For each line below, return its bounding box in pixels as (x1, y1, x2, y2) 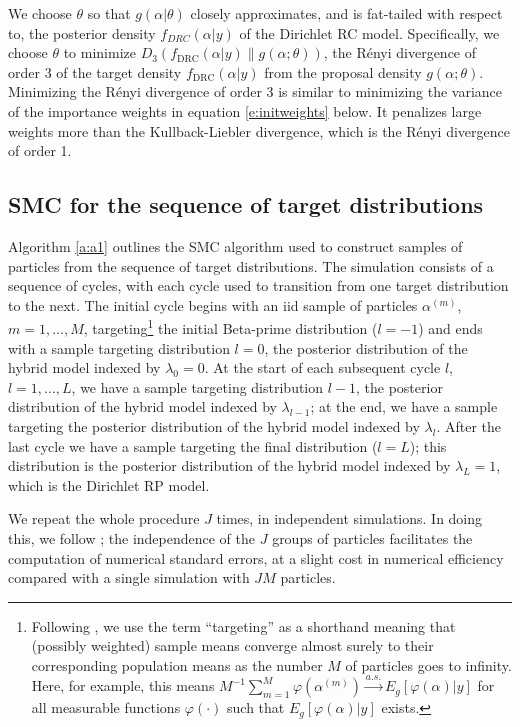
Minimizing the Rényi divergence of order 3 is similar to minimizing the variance (8, 81, 503, 102)
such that (227, 697, 285, 718)
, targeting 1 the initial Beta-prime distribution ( (83, 315, 378, 338)
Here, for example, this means (31, 675, 215, 696)
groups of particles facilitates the (272, 527, 473, 548)
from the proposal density (264, 61, 422, 82)
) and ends (418, 317, 483, 338)
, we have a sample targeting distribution (71, 376, 324, 397)
